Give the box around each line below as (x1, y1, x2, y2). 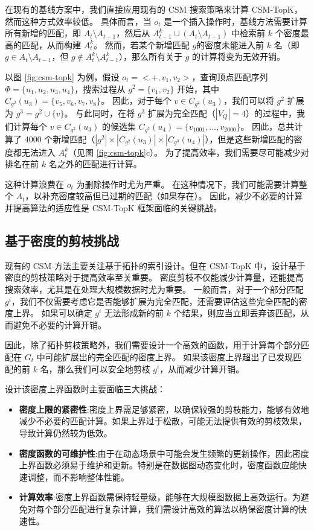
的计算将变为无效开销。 (192, 50, 286, 63)
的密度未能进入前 (196, 38, 264, 51)
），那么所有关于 (119, 50, 183, 63)
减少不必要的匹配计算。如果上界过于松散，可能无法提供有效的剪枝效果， (19, 415, 307, 427)
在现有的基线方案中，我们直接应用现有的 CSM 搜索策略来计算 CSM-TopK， (5, 3, 303, 15)
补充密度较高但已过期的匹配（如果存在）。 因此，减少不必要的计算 (42, 189, 303, 202)
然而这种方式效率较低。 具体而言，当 (5, 14, 152, 27)
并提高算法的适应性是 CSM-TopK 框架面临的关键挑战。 (5, 202, 222, 214)
